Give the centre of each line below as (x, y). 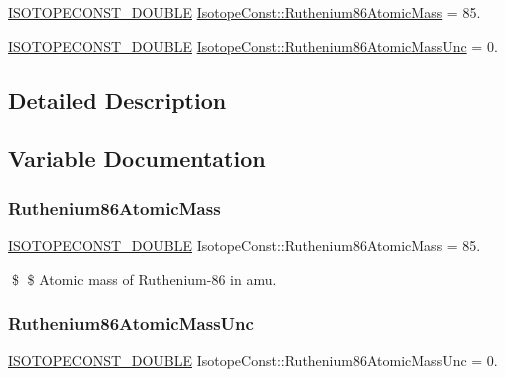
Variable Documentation (137, 158)
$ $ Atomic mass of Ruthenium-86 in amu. (144, 278)
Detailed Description (117, 99)
